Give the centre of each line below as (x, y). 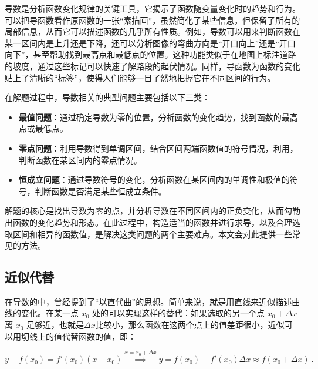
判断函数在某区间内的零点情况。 (80, 160)
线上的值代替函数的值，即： (82, 336)
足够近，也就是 (55, 325)
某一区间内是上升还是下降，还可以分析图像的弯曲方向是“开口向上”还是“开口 (150, 43)
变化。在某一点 (50, 313)
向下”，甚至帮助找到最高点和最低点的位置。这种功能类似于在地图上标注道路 (150, 54)
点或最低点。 (43, 128)
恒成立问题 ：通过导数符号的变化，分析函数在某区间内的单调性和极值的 (154, 180)
